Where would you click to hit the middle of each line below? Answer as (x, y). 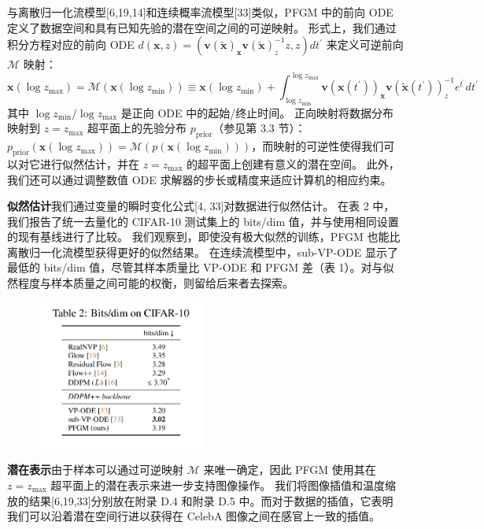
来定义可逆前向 (365, 44)
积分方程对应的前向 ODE (71, 44)
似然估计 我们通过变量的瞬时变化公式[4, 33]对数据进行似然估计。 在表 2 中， (201, 206)
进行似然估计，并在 (89, 163)
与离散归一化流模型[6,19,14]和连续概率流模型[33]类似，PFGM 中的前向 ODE (200, 12)
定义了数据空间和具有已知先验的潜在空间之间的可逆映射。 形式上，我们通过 (202, 27)
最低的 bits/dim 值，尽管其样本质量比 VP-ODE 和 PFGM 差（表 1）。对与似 (201, 267)
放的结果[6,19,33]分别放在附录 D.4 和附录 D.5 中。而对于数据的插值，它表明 (200, 500)
